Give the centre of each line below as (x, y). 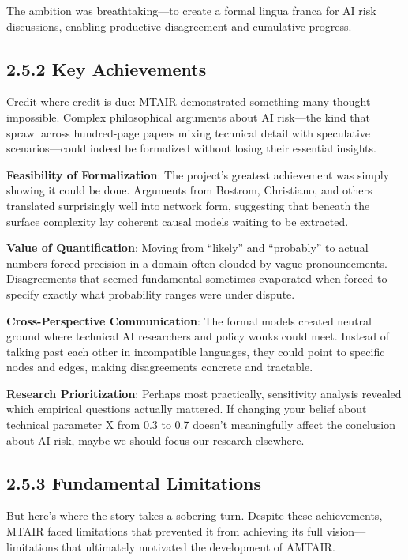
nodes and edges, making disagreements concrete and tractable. (160, 367)
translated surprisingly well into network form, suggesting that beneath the (188, 205)
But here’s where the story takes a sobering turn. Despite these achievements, (195, 515)
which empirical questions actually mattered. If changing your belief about (187, 409)
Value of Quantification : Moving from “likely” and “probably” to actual (187, 248)
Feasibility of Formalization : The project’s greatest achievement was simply (198, 174)
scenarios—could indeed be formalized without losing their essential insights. (191, 148)
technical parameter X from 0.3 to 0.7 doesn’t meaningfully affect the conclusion (201, 425)
